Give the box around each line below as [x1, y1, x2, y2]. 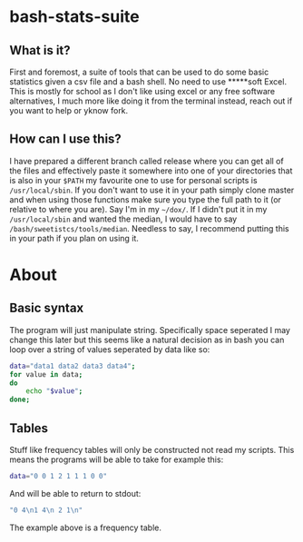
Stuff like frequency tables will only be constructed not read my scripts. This [9, 445, 295, 455]
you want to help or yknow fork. [9, 105, 129, 115]
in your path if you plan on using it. [9, 232, 139, 243]
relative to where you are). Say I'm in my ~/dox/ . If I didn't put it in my [9, 203, 268, 214]
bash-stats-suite [9, 6, 140, 27]
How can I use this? [9, 132, 122, 147]
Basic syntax [9, 301, 84, 316]
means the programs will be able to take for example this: [9, 454, 224, 465]
